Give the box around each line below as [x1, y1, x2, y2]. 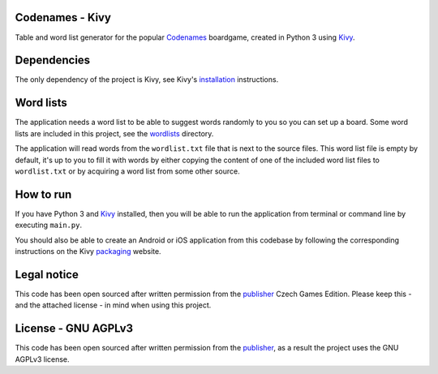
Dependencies [15, 54, 91, 67]
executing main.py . [15, 220, 83, 230]
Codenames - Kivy [15, 11, 111, 24]
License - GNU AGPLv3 [15, 321, 134, 336]
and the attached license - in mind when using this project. [15, 300, 212, 310]
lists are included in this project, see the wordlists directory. [15, 128, 214, 138]
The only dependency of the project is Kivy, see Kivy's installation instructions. [15, 75, 279, 84]
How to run [15, 187, 72, 201]
